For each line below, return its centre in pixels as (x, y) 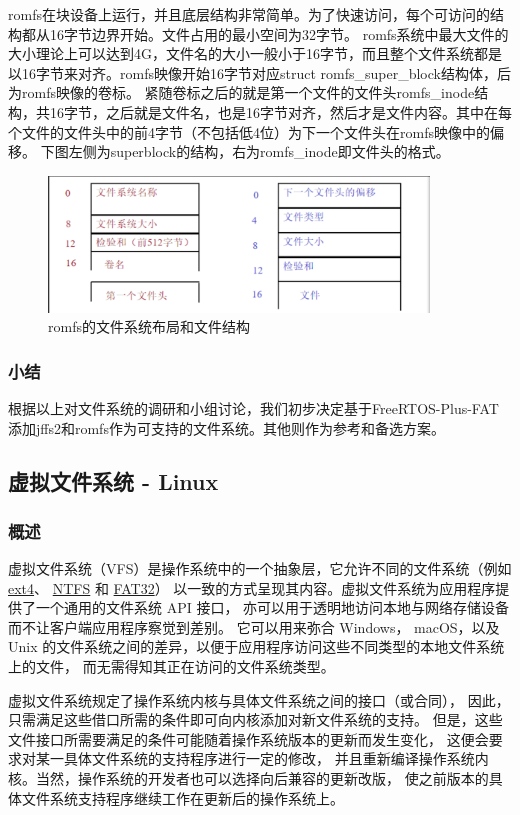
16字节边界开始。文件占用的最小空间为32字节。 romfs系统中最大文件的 (279, 33)
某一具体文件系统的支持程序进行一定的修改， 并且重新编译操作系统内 (262, 758)
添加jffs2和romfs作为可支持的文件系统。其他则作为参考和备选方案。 (226, 427)
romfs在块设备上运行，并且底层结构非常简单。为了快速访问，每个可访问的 (249, 14)
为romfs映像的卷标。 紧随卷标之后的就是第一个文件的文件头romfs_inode (241, 92)
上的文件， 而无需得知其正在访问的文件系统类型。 (171, 666)
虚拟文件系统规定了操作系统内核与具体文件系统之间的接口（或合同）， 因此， (259, 699)
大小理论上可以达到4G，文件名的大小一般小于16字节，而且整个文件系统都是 (255, 53)
